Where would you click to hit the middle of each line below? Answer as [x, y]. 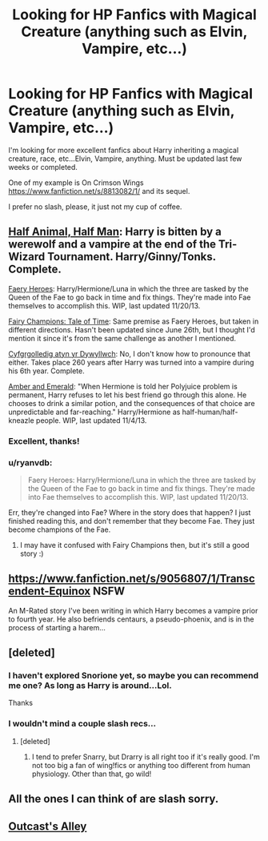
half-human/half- [210, 412]
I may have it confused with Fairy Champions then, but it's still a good [134, 545]
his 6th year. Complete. [47, 371]
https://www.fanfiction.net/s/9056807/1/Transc [132, 579]
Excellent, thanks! [44, 441]
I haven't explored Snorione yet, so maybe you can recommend [134, 676]
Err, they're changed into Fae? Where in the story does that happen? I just [130, 512]
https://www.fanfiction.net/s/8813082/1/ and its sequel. [99, 191]
